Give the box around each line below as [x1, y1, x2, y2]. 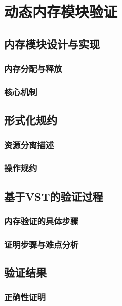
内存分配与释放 [4, 62, 62, 75]
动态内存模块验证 [4, 1, 118, 22]
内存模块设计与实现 [4, 35, 100, 51]
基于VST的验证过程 [4, 188, 103, 204]
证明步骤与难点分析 [4, 238, 79, 250]
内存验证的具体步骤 [4, 215, 79, 227]
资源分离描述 [4, 138, 54, 151]
